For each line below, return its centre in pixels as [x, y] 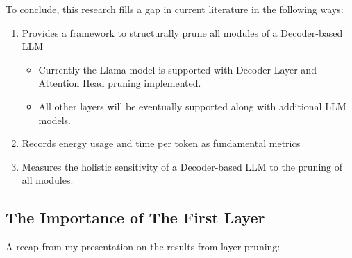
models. [55, 120]
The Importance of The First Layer [135, 217]
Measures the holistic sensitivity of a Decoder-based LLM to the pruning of [182, 166]
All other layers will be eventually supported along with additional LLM [192, 106]
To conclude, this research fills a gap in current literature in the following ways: [175, 9]
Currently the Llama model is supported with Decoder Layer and [177, 69]
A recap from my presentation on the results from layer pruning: [143, 247]
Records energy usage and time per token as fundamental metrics [161, 143]
